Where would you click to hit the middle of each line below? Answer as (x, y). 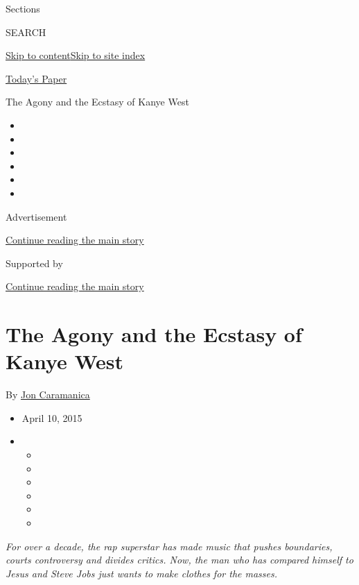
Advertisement (36, 216)
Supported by (34, 263)
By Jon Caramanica (48, 395)
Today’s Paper (36, 78)
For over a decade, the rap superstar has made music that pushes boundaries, (169, 546)
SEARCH (26, 32)
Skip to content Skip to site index (76, 55)
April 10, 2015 (52, 417)
